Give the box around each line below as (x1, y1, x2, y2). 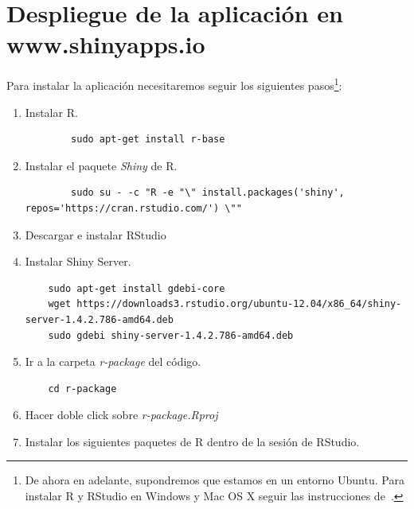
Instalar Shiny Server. (25, 253, 131, 270)
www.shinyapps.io (6, 28, 205, 60)
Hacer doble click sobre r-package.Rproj (25, 406, 218, 423)
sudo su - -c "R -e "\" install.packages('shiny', (71, 187, 345, 199)
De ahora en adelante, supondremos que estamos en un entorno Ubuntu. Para (25, 472, 404, 488)
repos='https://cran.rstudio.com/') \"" (25, 202, 242, 214)
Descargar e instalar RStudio (25, 226, 166, 243)
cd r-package (48, 383, 117, 394)
